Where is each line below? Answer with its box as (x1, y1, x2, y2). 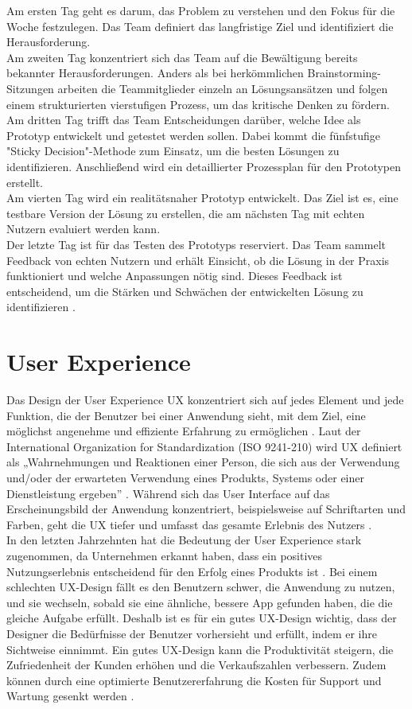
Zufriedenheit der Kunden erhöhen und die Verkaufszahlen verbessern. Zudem (6, 656, 387, 673)
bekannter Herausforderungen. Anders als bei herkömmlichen (6, 64, 304, 81)
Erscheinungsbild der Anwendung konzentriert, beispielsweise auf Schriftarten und (6, 501, 406, 517)
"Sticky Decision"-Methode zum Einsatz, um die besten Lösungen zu (6, 142, 340, 159)
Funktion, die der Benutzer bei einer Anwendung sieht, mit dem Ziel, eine (6, 407, 366, 423)
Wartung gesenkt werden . (6, 688, 134, 704)
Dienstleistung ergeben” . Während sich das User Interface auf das (6, 485, 330, 501)
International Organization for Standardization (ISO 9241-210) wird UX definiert (6, 438, 402, 454)
